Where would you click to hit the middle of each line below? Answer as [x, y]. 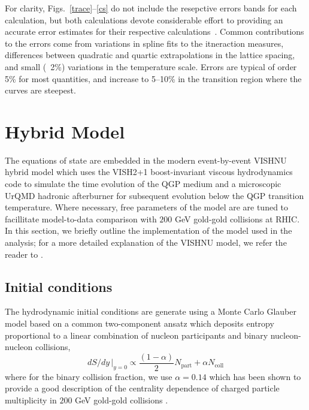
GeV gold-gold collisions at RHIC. [237, 218]
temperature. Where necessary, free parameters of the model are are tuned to [147, 207]
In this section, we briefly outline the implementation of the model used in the [149, 230]
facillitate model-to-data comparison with [81, 218]
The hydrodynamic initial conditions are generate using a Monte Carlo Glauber [151, 311]
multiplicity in [31, 400]
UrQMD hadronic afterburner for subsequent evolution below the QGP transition [154, 195]
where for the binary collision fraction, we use [89, 376]
